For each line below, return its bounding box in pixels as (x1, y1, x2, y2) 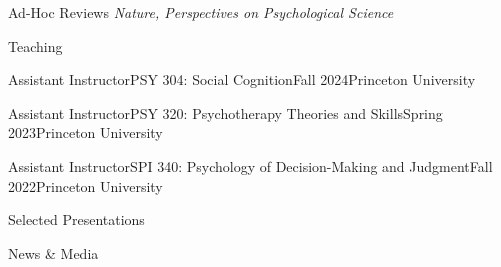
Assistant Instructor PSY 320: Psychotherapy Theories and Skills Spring (8, 102, 443, 123)
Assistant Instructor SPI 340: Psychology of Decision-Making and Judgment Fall (8, 155, 493, 176)
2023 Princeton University (8, 122, 163, 143)
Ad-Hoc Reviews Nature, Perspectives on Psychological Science (8, 2, 394, 22)
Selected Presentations (8, 209, 145, 230)
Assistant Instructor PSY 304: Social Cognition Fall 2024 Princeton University (8, 69, 476, 90)
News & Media (8, 242, 99, 263)
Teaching (8, 35, 63, 56)
